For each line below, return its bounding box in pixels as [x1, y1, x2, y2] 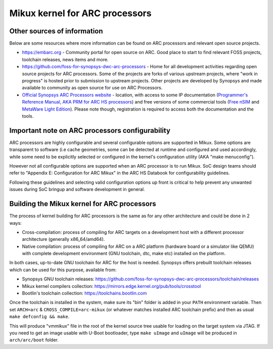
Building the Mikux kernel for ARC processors [9, 200, 156, 208]
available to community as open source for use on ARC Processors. [22, 85, 163, 91]
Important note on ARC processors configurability [9, 126, 170, 135]
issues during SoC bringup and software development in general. [9, 186, 145, 192]
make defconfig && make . [9, 314, 70, 320]
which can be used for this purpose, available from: [9, 267, 117, 273]
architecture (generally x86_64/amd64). [22, 236, 105, 242]
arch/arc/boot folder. [9, 337, 59, 343]
